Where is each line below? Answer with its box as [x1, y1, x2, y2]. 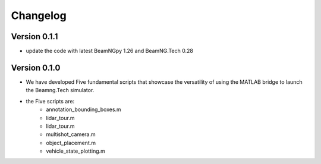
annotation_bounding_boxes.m [46, 106, 121, 113]
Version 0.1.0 [11, 62, 61, 72]
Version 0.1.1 [11, 31, 58, 42]
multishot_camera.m [46, 131, 96, 138]
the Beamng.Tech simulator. [26, 87, 95, 94]
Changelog [11, 9, 67, 22]
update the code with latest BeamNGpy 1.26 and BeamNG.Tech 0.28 [26, 48, 193, 55]
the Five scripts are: [26, 97, 74, 105]
